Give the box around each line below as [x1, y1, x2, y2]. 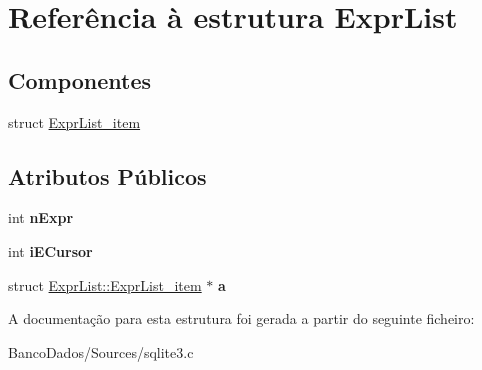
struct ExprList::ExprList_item [8, 274, 202, 295]
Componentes [8, 64, 152, 95]
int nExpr [8, 207, 74, 228]
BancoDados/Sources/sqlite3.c [8, 341, 194, 362]
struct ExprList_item [8, 111, 141, 132]
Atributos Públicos [8, 160, 207, 191]
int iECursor [8, 240, 93, 261]
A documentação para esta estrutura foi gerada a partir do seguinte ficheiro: [8, 308, 475, 329]
